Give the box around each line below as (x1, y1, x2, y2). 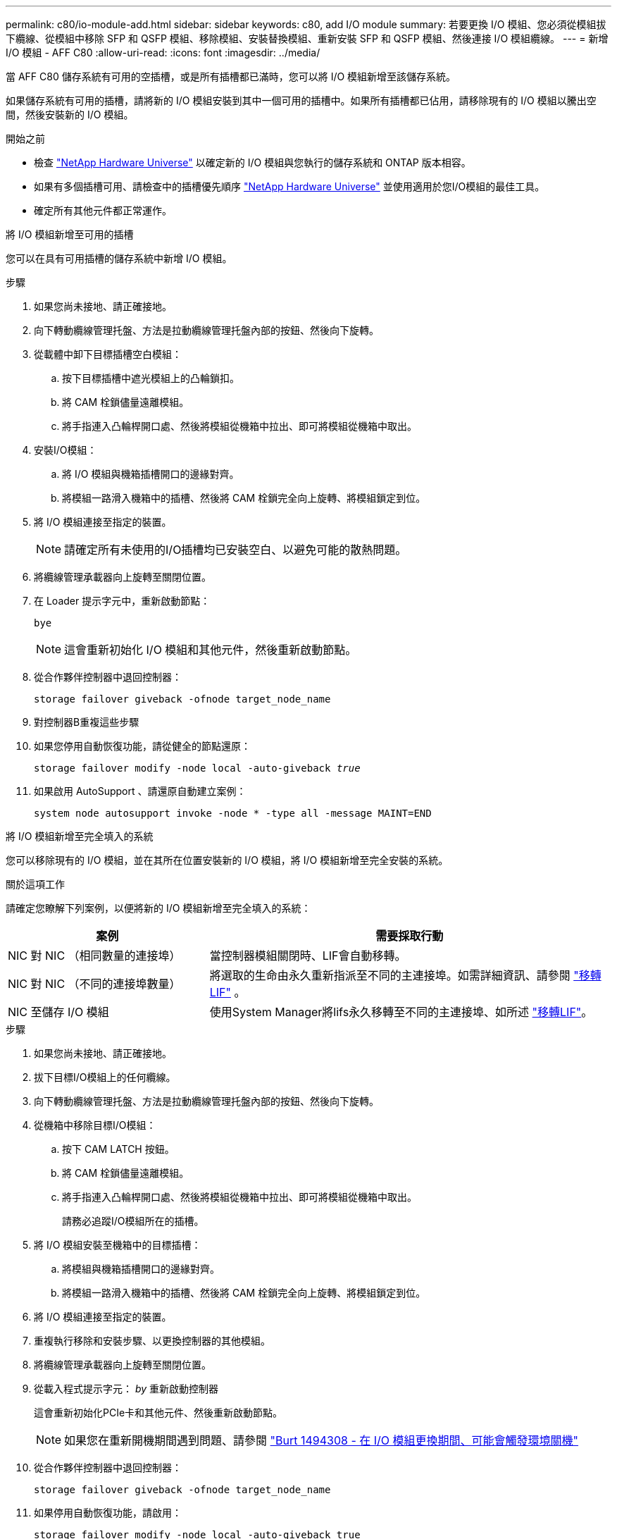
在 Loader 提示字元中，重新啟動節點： (34, 595, 211, 607)
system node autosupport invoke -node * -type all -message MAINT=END (34, 808, 432, 819)
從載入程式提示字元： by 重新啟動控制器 (34, 1383, 219, 1395)
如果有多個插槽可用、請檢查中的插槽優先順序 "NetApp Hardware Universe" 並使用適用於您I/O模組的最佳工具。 (34, 180, 545, 192)
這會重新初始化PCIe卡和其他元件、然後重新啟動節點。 (34, 1407, 283, 1419)
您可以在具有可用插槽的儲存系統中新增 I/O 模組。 (6, 252, 232, 264)
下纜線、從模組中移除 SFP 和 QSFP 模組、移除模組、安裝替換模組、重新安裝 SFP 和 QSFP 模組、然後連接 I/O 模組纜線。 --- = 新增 (6, 32, 609, 44)
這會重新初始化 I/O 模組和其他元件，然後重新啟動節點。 (64, 643, 357, 657)
